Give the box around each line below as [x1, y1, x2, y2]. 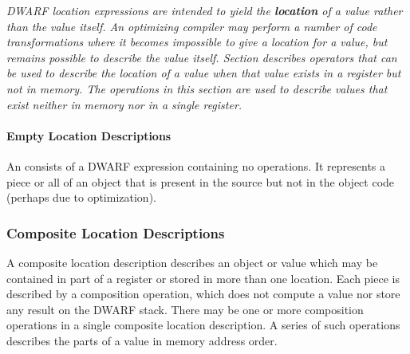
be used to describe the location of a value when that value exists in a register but [6, 65, 401, 81]
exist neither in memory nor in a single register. [6, 96, 242, 112]
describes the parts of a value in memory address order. [6, 332, 278, 348]
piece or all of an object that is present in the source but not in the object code [6, 173, 395, 190]
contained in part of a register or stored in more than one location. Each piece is [6, 269, 400, 286]
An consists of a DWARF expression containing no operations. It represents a [6, 157, 386, 174]
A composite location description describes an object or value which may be [6, 254, 378, 270]
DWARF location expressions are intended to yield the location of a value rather [6, 2, 403, 18]
